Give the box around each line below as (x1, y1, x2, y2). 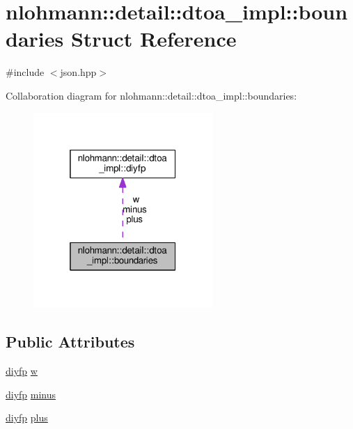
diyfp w (6, 364, 38, 378)
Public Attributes (6, 331, 135, 352)
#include (6, 65, 45, 79)
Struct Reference (70, 24, 237, 53)
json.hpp (60, 65, 97, 79)
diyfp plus (6, 410, 48, 425)
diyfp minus (6, 387, 56, 401)
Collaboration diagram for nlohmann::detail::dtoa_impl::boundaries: (6, 88, 297, 102)
